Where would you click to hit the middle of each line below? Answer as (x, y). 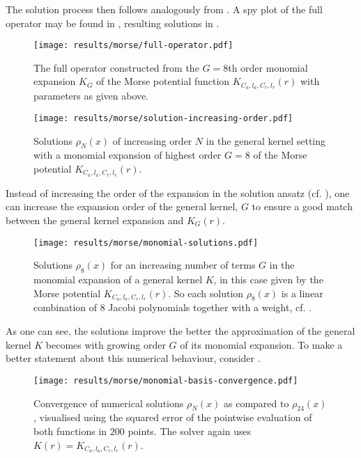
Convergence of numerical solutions (109, 403)
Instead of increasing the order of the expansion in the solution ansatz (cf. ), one (178, 192)
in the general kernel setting (266, 140)
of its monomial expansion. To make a (261, 344)
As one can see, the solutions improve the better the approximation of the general (180, 331)
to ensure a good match (302, 206)
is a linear (302, 293)
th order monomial (268, 67)
